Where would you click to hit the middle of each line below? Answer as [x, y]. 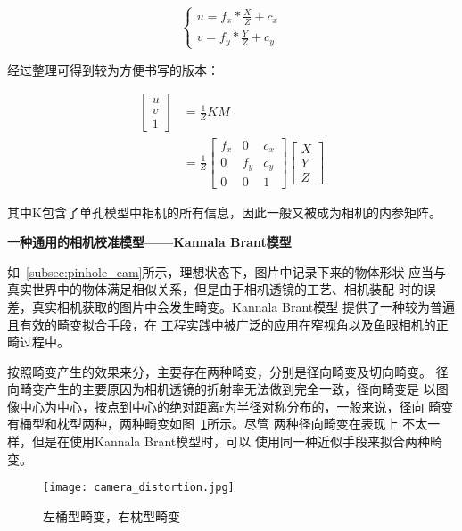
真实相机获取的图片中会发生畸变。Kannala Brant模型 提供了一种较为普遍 [243, 306]
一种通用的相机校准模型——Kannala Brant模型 [149, 242]
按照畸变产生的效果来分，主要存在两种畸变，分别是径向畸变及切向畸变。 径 [228, 371]
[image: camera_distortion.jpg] [139, 488]
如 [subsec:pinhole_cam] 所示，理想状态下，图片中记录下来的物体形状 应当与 [227, 271]
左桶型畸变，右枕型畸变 [111, 515]
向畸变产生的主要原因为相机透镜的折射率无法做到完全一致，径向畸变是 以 [222, 389]
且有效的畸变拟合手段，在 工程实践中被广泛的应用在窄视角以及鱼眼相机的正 [228, 324]
